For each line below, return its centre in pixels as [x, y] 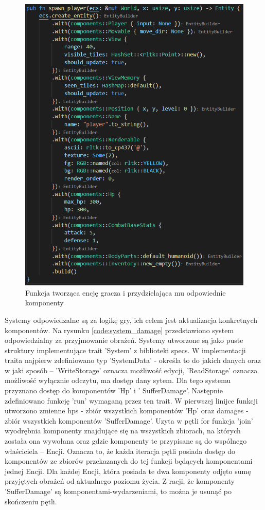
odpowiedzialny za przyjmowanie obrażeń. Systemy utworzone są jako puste [124, 340]
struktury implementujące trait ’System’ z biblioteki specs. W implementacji [125, 350]
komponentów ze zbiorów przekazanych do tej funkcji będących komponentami [129, 461]
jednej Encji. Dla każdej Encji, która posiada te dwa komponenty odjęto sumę [128, 471]
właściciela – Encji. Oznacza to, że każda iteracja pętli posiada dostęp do [120, 451]
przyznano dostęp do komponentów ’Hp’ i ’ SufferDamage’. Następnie [114, 390]
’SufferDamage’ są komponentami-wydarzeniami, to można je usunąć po [118, 491]
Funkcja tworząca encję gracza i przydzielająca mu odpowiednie [126, 292]
